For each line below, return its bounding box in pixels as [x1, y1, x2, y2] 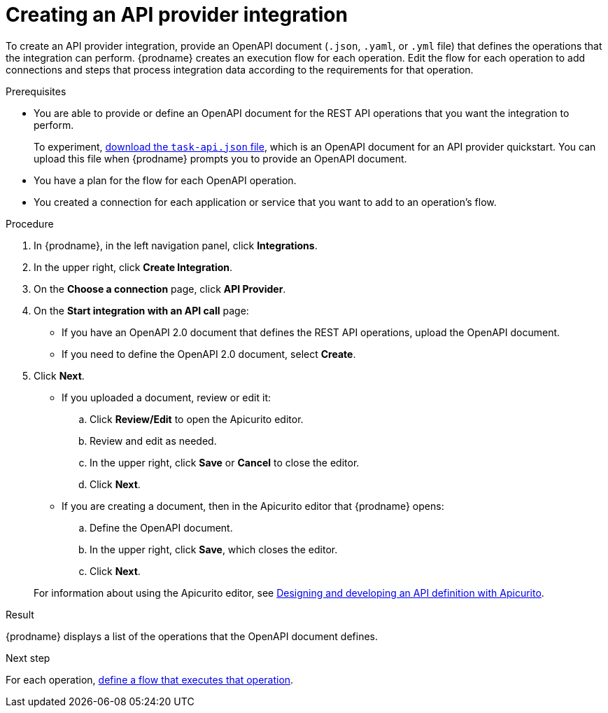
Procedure [6, 217, 54, 230]
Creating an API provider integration [6, 3, 348, 27]
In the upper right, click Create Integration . [34, 261, 233, 273]
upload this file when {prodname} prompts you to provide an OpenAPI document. [34, 152, 407, 165]
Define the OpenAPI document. [90, 521, 233, 534]
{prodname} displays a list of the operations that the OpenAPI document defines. [6, 630, 379, 642]
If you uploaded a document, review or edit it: [62, 391, 271, 403]
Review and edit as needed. [90, 434, 217, 447]
